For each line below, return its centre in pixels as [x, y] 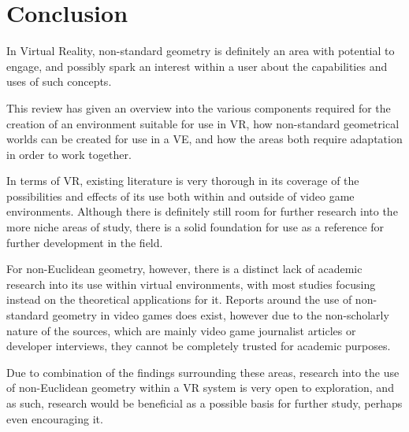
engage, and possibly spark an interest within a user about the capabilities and [197, 66]
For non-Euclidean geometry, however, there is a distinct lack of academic [184, 269]
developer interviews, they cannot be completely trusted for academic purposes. [199, 346]
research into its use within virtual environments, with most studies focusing [191, 284]
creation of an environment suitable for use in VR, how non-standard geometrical [203, 123]
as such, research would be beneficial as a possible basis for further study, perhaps [204, 403]
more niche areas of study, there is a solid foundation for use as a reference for [195, 227]
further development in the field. [85, 242]
